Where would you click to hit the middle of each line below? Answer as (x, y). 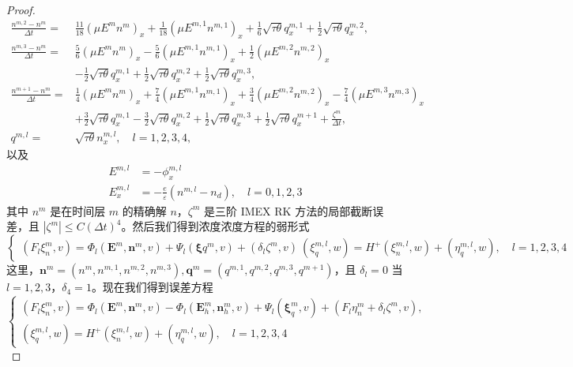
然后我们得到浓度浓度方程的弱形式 (221, 226)
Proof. (21, 9)
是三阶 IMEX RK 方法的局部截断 (288, 210)
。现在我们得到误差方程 (152, 287)
